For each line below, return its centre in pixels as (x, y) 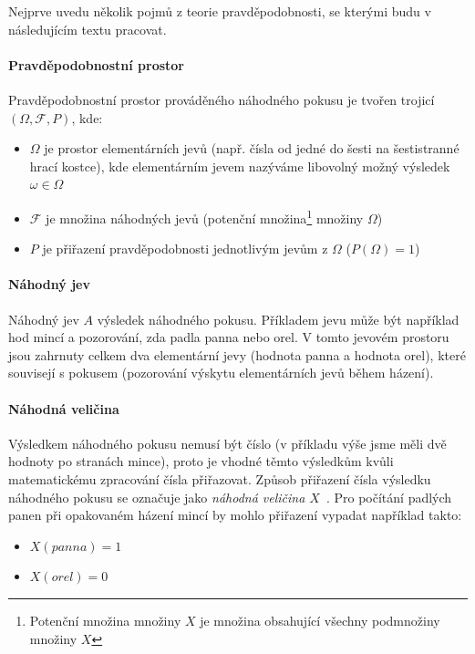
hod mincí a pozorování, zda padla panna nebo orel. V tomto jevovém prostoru (229, 337)
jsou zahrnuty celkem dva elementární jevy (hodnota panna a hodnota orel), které (237, 354)
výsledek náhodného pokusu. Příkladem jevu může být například (278, 319)
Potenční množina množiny (105, 620)
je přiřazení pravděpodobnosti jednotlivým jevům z (185, 249)
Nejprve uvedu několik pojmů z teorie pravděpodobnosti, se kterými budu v (220, 11)
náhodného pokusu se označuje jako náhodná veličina (157, 497)
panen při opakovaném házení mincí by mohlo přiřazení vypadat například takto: (235, 515)
